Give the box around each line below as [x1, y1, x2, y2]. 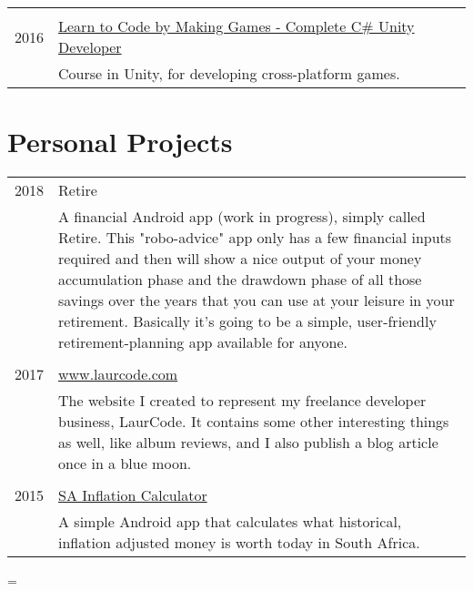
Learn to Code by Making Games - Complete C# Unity [58, 15, 415, 36]
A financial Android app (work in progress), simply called [58, 206, 426, 228]
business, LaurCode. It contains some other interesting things [58, 411, 449, 433]
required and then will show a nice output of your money [58, 248, 422, 270]
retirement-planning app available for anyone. [58, 331, 347, 353]
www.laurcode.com [58, 363, 178, 385]
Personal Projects [7, 123, 233, 160]
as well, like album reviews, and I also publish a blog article [58, 432, 438, 453]
